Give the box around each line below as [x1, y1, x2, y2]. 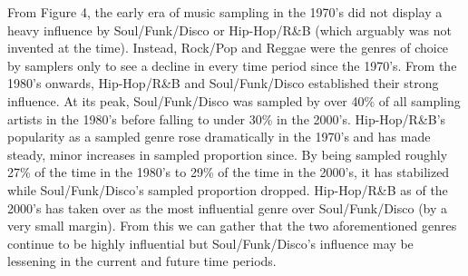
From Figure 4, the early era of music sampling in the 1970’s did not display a [7, 3, 443, 21]
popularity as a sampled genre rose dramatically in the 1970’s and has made [7, 127, 431, 146]
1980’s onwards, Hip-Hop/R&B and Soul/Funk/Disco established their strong [7, 74, 439, 93]
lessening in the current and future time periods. [7, 251, 277, 271]
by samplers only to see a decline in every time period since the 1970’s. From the [7, 55, 457, 74]
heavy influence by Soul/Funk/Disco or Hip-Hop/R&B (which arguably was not [7, 20, 452, 39]
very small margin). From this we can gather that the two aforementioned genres [7, 216, 457, 235]
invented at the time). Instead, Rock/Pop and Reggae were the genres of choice [7, 38, 449, 57]
